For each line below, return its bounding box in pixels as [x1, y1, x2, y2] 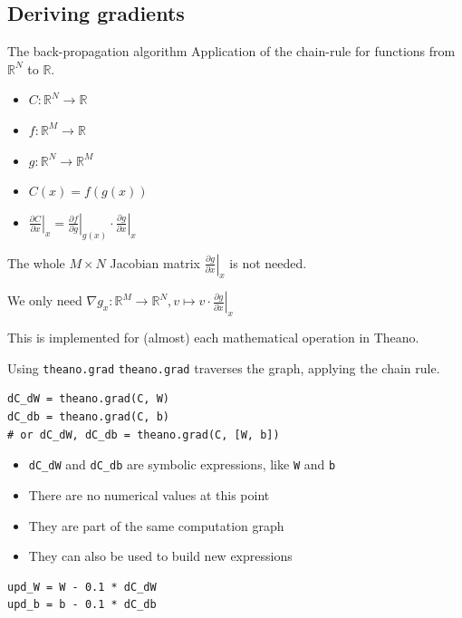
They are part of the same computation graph [28, 516, 284, 535]
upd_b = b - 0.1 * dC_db [7, 598, 157, 612]
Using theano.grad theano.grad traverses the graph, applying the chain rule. [7, 358, 440, 377]
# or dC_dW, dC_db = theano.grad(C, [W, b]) [7, 428, 280, 441]
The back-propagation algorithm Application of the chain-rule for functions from [7, 42, 456, 61]
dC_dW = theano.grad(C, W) [7, 392, 169, 406]
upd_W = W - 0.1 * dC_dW [7, 580, 157, 594]
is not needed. [229, 253, 307, 272]
